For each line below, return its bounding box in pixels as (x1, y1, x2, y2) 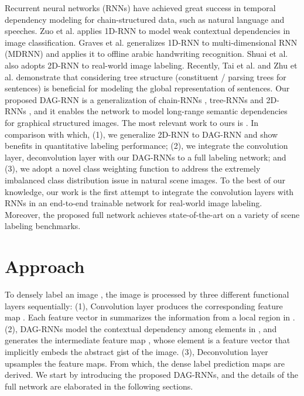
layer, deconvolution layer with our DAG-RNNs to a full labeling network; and (5, 151, 286, 163)
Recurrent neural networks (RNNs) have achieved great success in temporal (5, 2, 276, 13)
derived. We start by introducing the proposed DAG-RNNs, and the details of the (5, 368, 299, 381)
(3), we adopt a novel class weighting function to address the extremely (5, 162, 261, 175)
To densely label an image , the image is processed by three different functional (5, 288, 289, 300)
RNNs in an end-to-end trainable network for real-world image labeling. (5, 197, 262, 209)
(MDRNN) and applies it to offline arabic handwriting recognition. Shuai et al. (5, 47, 288, 60)
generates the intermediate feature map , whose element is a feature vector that (5, 334, 291, 346)
